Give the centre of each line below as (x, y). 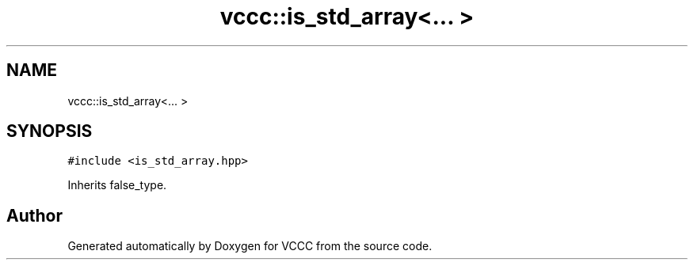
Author (34, 215)
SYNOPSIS (50, 131)
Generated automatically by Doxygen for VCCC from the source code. (250, 246)
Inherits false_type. (117, 185)
